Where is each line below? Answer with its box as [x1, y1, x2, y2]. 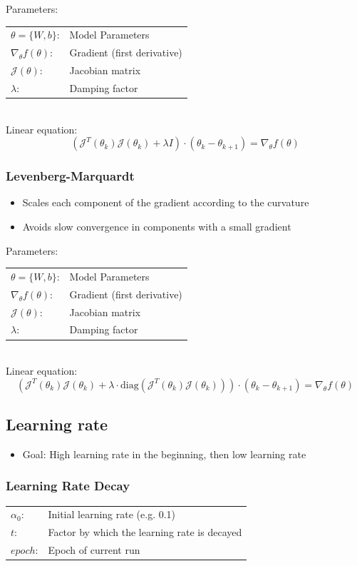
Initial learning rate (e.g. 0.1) [48, 507, 176, 522]
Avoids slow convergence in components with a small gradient [22, 218, 291, 233]
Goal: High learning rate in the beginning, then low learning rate [22, 446, 306, 461]
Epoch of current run [48, 542, 140, 557]
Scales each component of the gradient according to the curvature [22, 195, 309, 210]
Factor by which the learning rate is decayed [48, 525, 242, 540]
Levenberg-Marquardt [6, 167, 135, 185]
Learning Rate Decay [6, 477, 130, 495]
